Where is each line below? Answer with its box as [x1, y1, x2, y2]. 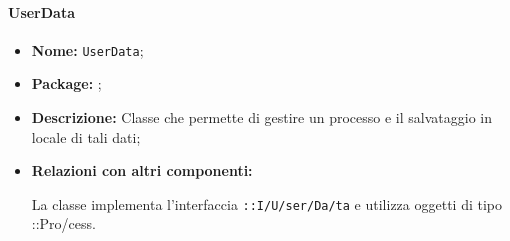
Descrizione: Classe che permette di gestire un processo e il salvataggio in [31, 107, 493, 128]
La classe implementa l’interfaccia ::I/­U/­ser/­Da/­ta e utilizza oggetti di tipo [31, 193, 502, 214]
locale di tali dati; [31, 126, 141, 147]
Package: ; [31, 73, 102, 94]
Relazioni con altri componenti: [31, 160, 253, 181]
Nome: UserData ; [31, 39, 144, 60]
